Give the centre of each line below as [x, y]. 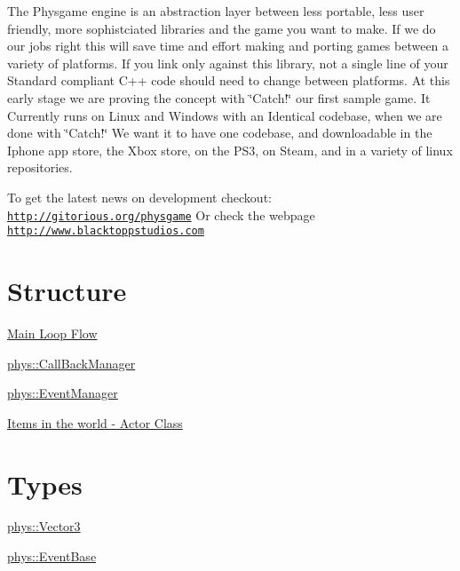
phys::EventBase [52, 556]
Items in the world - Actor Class [95, 422]
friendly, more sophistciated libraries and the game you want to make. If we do [222, 28]
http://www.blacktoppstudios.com [106, 231]
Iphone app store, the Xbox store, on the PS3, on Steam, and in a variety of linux [230, 150]
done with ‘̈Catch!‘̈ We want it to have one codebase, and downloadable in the [220, 133]
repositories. [40, 167]
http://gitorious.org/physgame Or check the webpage [161, 214]
